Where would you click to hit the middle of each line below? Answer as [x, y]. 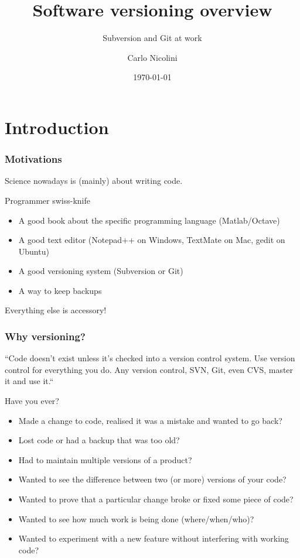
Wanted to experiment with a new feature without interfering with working [154, 538]
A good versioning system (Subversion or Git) [101, 271]
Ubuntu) [34, 251]
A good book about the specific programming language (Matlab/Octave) [149, 220]
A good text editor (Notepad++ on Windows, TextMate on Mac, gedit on [152, 240]
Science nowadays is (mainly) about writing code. [94, 181]
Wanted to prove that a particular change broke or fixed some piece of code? [156, 499]
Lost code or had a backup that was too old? [99, 440]
